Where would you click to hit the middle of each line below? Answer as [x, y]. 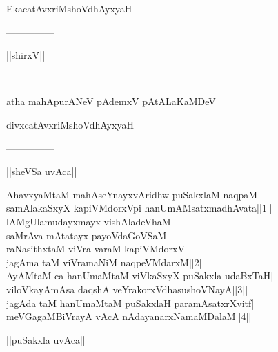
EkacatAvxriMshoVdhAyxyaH [69, 8]
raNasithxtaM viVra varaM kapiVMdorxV [96, 249]
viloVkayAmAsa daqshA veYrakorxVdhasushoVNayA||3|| [127, 289]
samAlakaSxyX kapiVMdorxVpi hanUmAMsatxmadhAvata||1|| [139, 208]
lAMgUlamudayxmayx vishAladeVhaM [89, 221]
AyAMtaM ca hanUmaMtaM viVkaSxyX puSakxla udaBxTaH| [140, 276]
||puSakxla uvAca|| [46, 339]
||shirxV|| [26, 55]
